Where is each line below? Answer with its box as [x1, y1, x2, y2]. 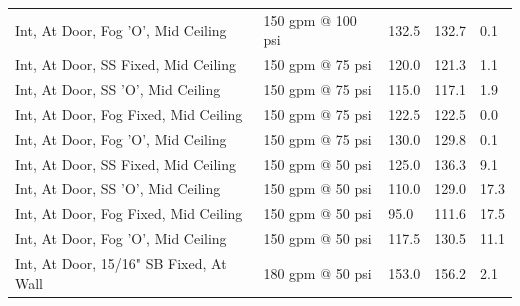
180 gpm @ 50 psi [263, 262, 372, 283]
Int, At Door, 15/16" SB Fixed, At [15, 252, 227, 273]
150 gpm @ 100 [263, 9, 357, 30]
